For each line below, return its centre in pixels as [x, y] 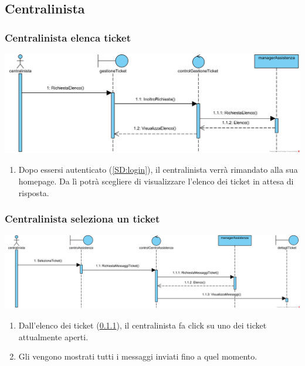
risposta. [34, 192]
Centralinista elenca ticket [68, 37]
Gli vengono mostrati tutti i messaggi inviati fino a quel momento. [138, 356]
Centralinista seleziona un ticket [82, 219]
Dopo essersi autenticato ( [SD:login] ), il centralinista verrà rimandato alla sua [158, 170]
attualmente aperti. [53, 336]
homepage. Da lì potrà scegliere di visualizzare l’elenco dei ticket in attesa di [156, 181]
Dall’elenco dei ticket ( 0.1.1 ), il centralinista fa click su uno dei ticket [143, 325]
